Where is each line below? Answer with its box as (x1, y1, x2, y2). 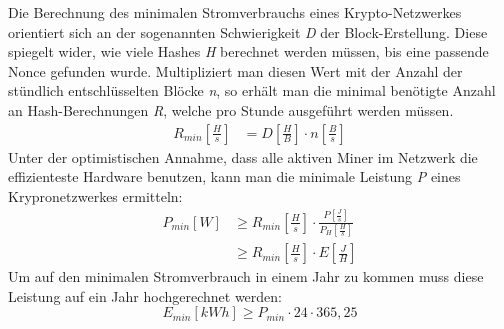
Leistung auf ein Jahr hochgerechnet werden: (8, 285, 282, 306)
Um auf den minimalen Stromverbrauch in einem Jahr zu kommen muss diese (8, 266, 484, 287)
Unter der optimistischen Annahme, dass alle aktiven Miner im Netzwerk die (8, 146, 478, 167)
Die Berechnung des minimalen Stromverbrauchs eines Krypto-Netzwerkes (8, 2, 462, 22)
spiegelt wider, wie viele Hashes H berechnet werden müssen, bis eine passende (8, 41, 489, 62)
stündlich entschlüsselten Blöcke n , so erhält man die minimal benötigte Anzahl (8, 80, 496, 101)
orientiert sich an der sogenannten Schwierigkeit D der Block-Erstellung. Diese (8, 21, 488, 42)
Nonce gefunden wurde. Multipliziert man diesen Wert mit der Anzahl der (8, 60, 463, 81)
